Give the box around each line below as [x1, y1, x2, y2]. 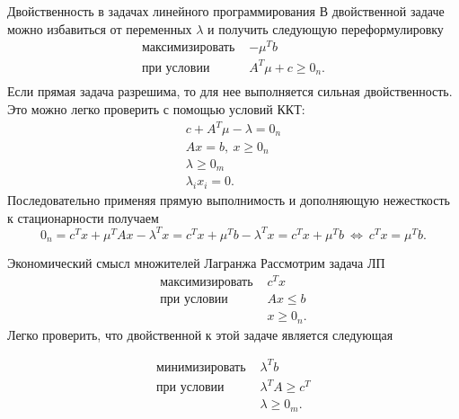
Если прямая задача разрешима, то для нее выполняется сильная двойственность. [7, 82, 453, 101]
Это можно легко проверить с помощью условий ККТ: [7, 99, 305, 118]
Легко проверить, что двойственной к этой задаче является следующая [7, 325, 393, 343]
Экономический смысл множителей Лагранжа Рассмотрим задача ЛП [7, 254, 385, 272]
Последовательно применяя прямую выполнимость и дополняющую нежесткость [7, 191, 450, 209]
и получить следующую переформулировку [207, 19, 444, 38]
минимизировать [156, 361, 246, 374]
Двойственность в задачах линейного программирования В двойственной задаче [7, 2, 445, 20]
